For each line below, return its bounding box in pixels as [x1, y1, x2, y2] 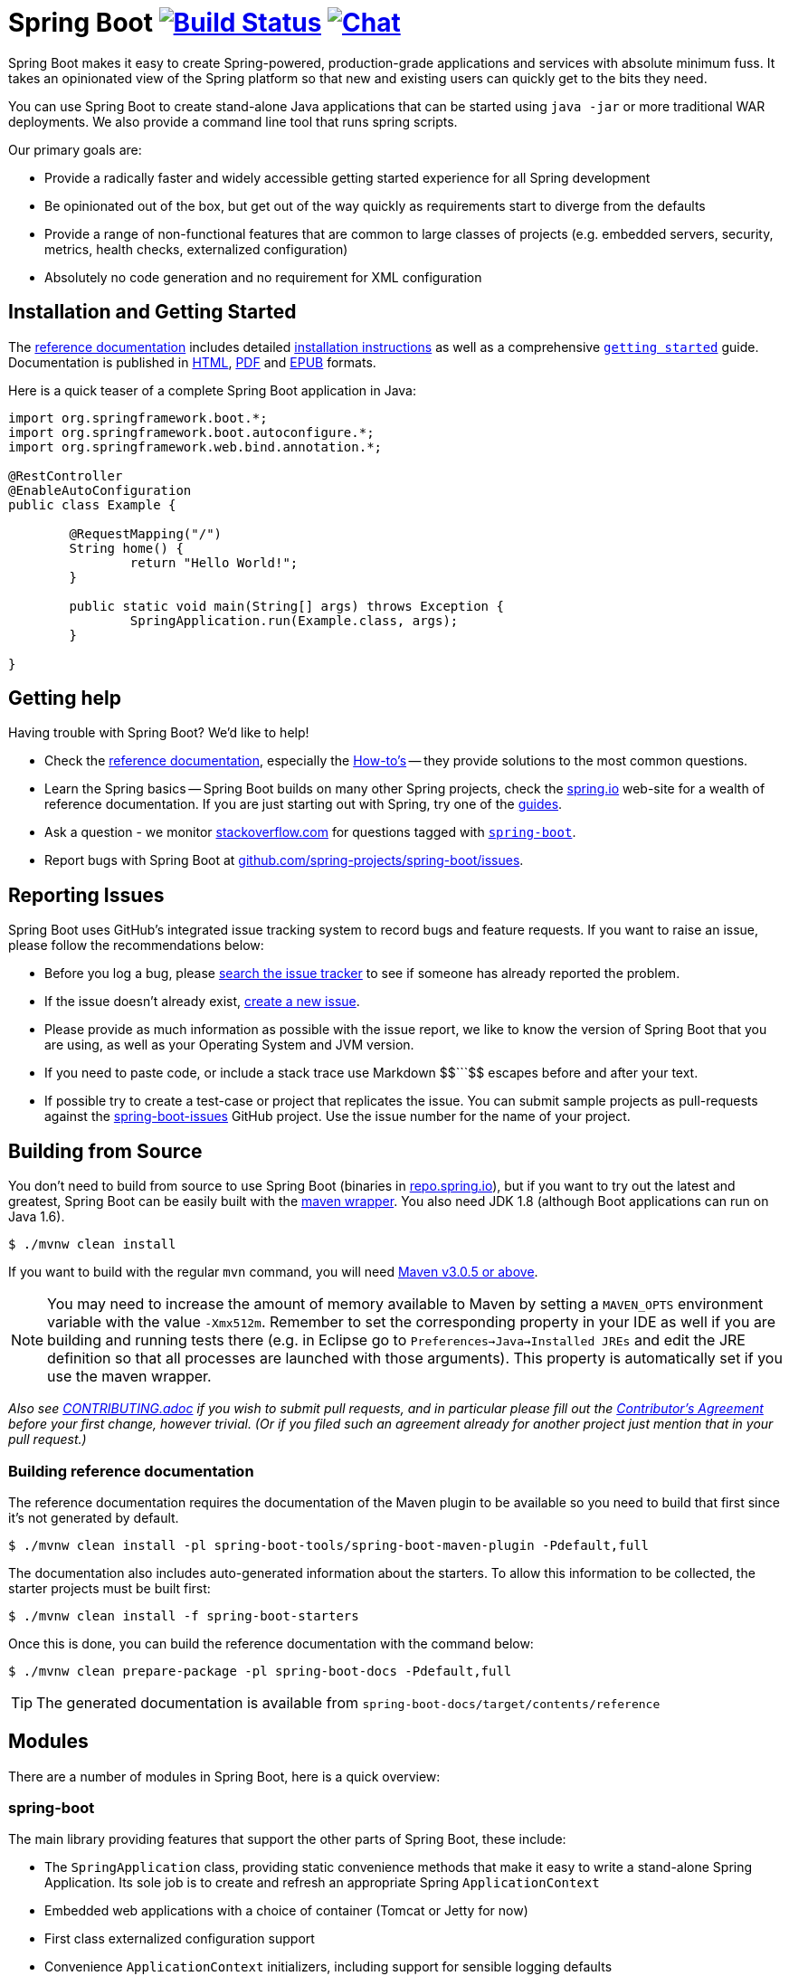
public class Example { [8, 497, 176, 512]
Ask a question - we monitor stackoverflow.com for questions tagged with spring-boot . [44, 824, 576, 841]
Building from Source [8, 1139, 203, 1163]
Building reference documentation [8, 1461, 254, 1480]
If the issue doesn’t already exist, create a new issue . [44, 993, 360, 1010]
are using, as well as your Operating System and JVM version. [44, 1037, 414, 1053]
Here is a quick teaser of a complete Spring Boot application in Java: [8, 382, 416, 398]
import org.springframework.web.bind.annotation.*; [8, 439, 383, 454]
